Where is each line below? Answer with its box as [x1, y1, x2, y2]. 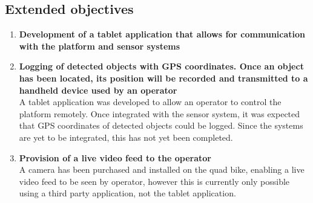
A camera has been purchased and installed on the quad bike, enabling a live [19, 163, 305, 176]
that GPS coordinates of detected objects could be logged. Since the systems [19, 119, 303, 132]
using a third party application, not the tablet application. [19, 187, 236, 199]
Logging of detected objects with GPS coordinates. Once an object [19, 60, 304, 72]
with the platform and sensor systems [19, 39, 180, 52]
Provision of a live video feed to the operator [19, 151, 211, 164]
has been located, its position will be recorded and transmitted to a [19, 71, 308, 84]
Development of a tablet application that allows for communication [19, 28, 306, 40]
